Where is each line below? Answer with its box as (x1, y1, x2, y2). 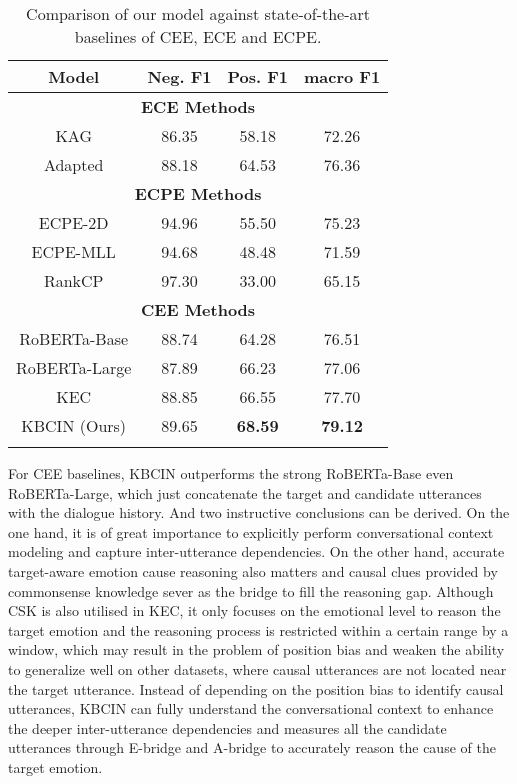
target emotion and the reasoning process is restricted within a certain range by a (8, 619, 509, 640)
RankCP (43, 269, 104, 292)
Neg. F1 (147, 65, 212, 88)
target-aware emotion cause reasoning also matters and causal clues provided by (8, 560, 498, 581)
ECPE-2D (38, 211, 109, 234)
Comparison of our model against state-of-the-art (26, 2, 371, 25)
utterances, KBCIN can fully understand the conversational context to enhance (8, 698, 494, 719)
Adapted (43, 153, 104, 176)
